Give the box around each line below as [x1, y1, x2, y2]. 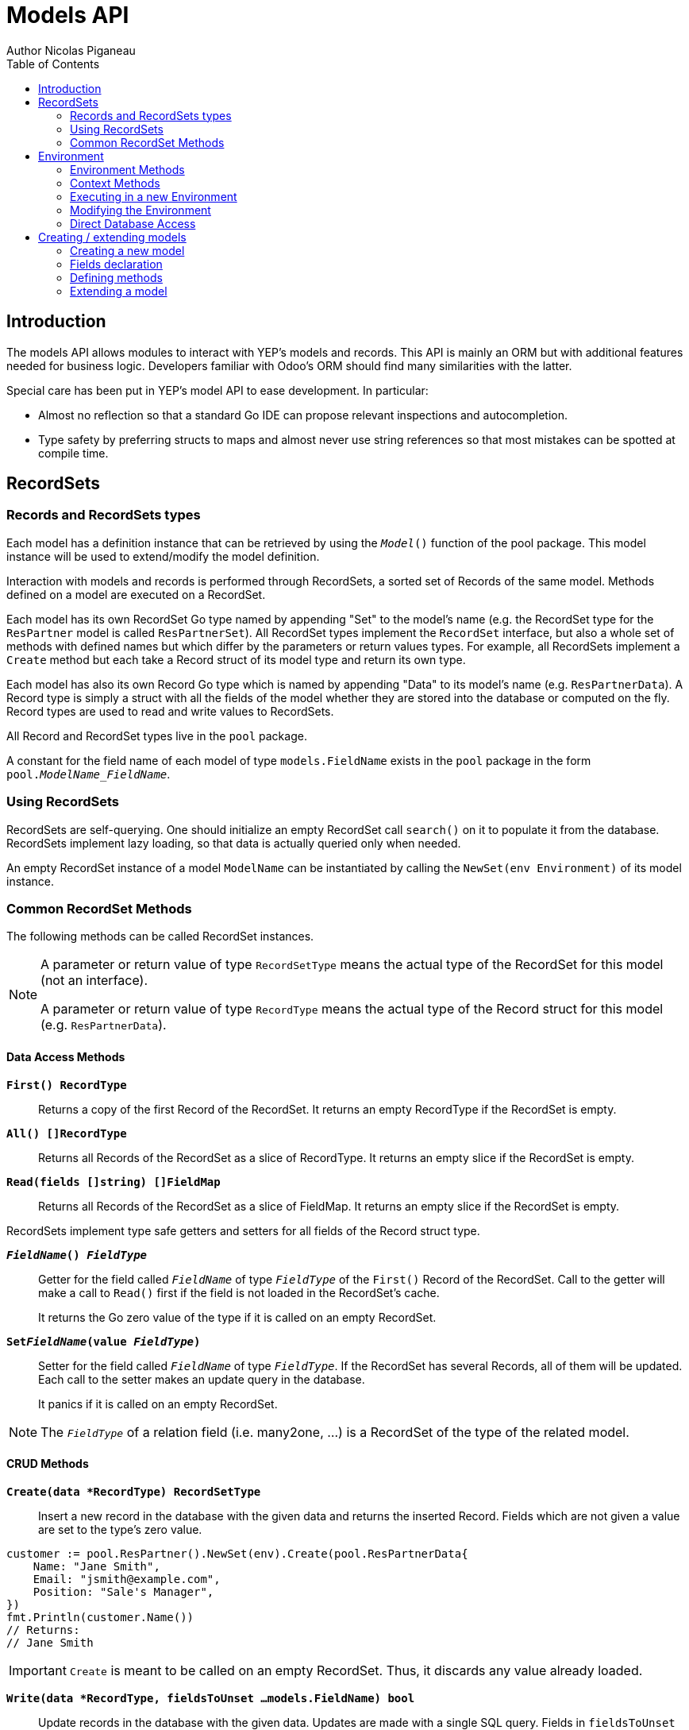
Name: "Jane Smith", [33, 1559, 160, 1573]
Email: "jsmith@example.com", [33, 1572, 221, 1585]
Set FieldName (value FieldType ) [6, 1334, 201, 1348]
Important [9, 1662, 67, 1678]
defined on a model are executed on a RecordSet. [6, 587, 266, 601]
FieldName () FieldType [6, 1248, 148, 1261]
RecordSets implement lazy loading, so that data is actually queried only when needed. [6, 836, 461, 850]
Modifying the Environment [70, 203, 211, 217]
